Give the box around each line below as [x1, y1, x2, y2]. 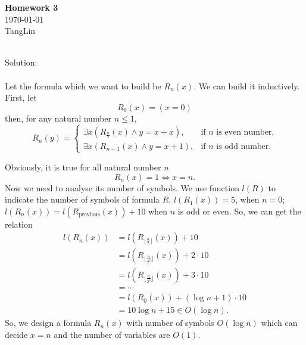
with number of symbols [126, 316, 214, 329]
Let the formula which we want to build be [5, 79, 161, 92]
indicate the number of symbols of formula [5, 193, 160, 206]
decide [5, 328, 28, 341]
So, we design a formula [5, 316, 92, 329]
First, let [5, 91, 37, 104]
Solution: [5, 56, 38, 69]
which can [261, 316, 298, 329]
